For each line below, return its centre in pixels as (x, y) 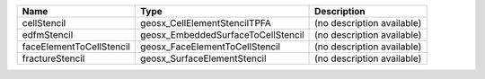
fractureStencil (53, 58)
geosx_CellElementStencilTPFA (206, 23)
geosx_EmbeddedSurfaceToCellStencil (222, 35)
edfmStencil (48, 35)
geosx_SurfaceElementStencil (203, 58)
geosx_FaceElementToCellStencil (211, 47)
